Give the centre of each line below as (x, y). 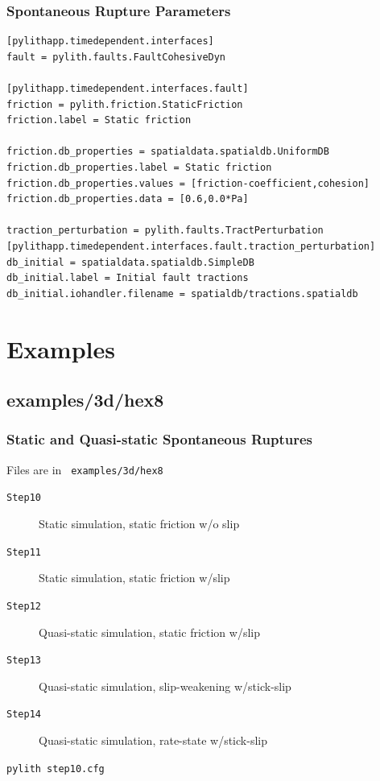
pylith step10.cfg (56, 769)
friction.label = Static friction (99, 120)
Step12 (24, 606)
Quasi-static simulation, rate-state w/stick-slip (153, 740)
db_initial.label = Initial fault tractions (128, 278)
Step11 (24, 552)
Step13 (24, 661)
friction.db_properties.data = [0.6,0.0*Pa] (128, 199)
